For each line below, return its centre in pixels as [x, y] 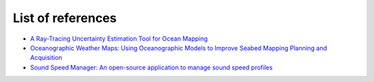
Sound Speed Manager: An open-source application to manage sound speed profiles [151, 67]
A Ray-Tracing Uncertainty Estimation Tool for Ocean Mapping [119, 39]
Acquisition [46, 58]
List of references [65, 18]
